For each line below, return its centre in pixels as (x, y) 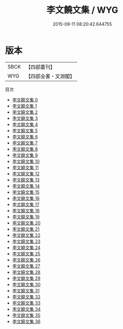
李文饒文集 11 (25, 167)
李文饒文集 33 (26, 303)
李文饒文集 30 (26, 284)
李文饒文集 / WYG (82, 10)
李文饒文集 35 (26, 315)
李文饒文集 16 (26, 198)
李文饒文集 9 (25, 155)
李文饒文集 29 (26, 278)
